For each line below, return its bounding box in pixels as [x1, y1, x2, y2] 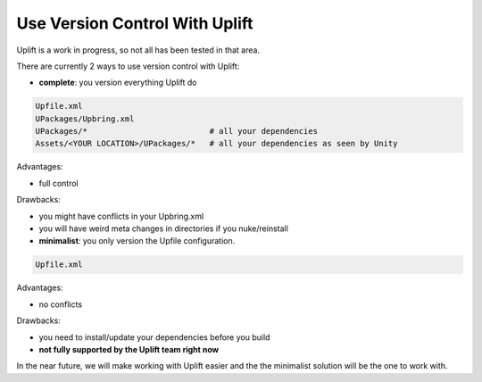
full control [38, 178, 79, 188]
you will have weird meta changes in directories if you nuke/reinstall [38, 223, 289, 234]
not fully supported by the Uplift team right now [38, 344, 219, 354]
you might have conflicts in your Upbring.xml [38, 211, 204, 221]
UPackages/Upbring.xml [35, 113, 135, 124]
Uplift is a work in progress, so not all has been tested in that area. [16, 45, 261, 55]
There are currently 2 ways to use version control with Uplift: [16, 61, 240, 71]
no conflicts [38, 299, 83, 310]
